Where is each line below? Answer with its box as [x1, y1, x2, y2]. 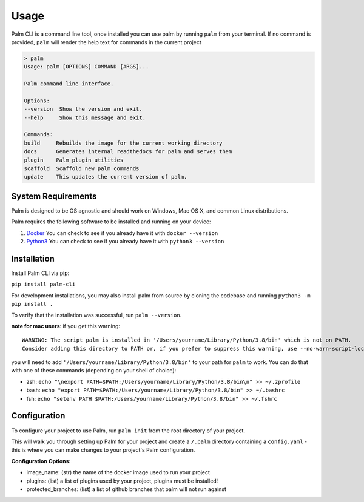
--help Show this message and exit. [24, 114, 146, 121]
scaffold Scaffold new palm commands [24, 165, 140, 172]
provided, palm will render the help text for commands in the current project [11, 38, 201, 45]
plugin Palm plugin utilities [24, 156, 124, 163]
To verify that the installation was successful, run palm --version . [11, 311, 182, 319]
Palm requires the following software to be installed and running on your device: [11, 218, 212, 225]
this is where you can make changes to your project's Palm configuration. [11, 446, 195, 454]
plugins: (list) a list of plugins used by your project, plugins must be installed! [26, 477, 218, 484]
